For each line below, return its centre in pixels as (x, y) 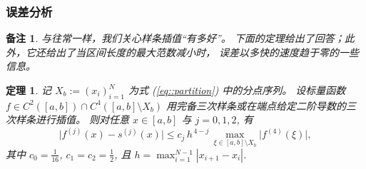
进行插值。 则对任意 (82, 119)
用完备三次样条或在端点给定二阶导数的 (256, 105)
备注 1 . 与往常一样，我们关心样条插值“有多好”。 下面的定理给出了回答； (175, 38)
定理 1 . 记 (29, 90)
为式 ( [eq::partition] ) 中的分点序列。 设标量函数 (237, 90)
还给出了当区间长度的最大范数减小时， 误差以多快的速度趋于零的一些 (197, 52)
